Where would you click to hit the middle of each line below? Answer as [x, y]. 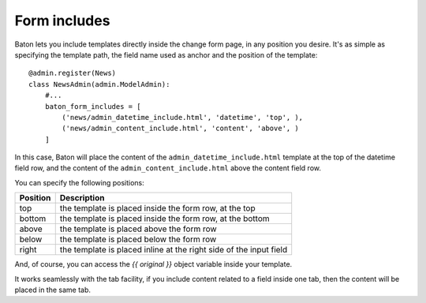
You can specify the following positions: [80, 182]
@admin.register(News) [73, 73]
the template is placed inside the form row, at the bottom [164, 219]
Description [82, 198]
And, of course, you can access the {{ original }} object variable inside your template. [153, 264]
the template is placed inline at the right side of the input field [174, 250]
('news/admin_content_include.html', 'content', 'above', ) [180, 129]
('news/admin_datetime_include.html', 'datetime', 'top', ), [183, 117]
